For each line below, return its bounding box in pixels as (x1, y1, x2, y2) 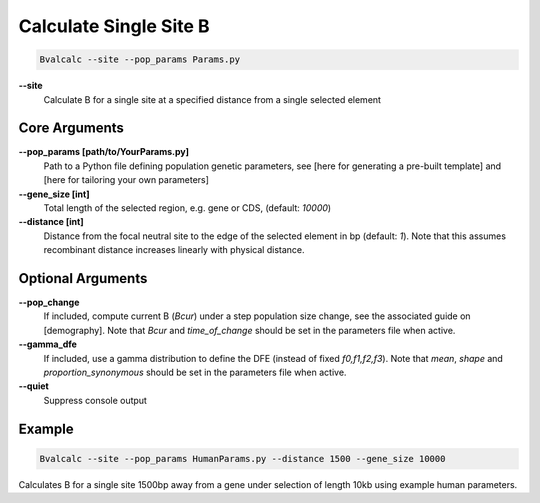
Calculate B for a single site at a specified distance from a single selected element (43, 93, 382, 105)
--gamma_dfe (18, 338, 77, 350)
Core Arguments (18, 120, 125, 137)
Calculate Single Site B (18, 15, 210, 37)
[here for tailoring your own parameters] (43, 174, 210, 186)
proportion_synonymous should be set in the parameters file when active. (43, 366, 347, 379)
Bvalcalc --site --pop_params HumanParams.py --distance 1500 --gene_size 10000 (39, 453, 446, 464)
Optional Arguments (18, 270, 148, 287)
